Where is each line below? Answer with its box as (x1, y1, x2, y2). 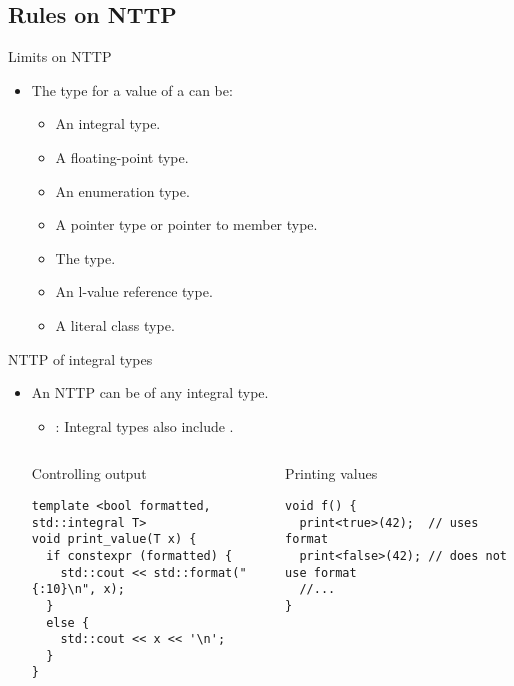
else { (46, 615, 90, 630)
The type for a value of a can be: (31, 79, 233, 100)
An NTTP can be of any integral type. (31, 382, 269, 403)
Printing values (285, 463, 378, 484)
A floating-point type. (55, 146, 189, 167)
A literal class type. (55, 314, 175, 335)
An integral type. (55, 113, 161, 134)
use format (285, 565, 357, 580)
